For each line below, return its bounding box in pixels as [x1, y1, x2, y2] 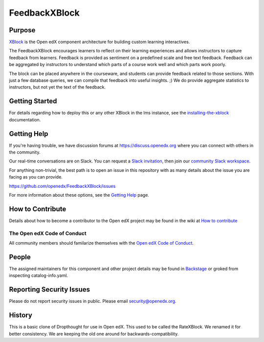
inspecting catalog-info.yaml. [9, 273, 68, 278]
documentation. [9, 116, 41, 122]
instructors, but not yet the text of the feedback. [9, 84, 106, 90]
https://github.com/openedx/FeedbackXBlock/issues [9, 183, 116, 189]
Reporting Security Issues [9, 285, 90, 294]
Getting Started [9, 97, 57, 105]
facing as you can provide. [9, 174, 63, 180]
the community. [9, 149, 41, 155]
